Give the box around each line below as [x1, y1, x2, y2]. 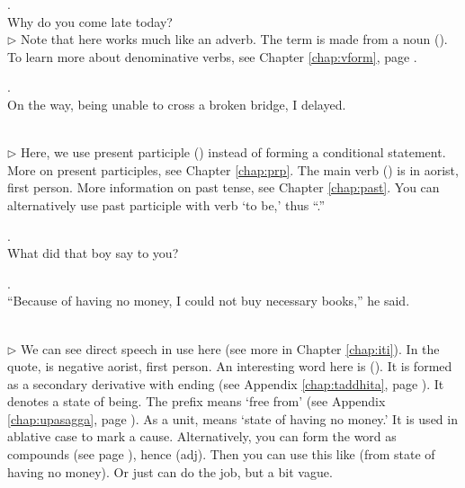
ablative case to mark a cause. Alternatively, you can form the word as [7, 427, 397, 446]
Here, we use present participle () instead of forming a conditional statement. [21, 143, 446, 162]
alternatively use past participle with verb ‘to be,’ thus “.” [7, 195, 326, 214]
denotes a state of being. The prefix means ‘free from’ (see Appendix [7, 392, 386, 411]
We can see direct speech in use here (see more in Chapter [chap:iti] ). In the [21, 339, 440, 358]
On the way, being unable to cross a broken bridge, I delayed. [7, 94, 346, 113]
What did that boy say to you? [7, 244, 179, 262]
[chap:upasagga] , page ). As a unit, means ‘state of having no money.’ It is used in [7, 409, 458, 428]
